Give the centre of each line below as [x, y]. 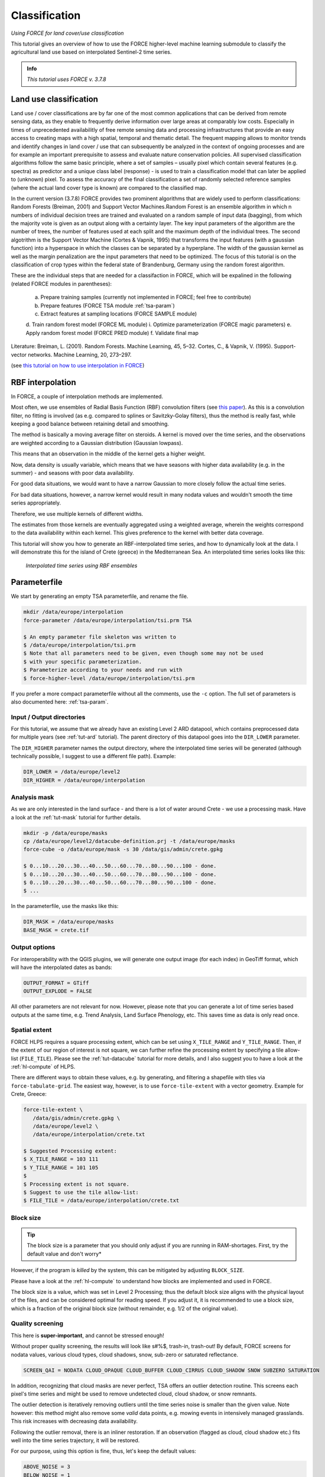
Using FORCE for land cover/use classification [67, 33]
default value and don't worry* [64, 1254]
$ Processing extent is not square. [77, 1184]
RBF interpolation [43, 382]
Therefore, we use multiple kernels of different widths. [77, 513]
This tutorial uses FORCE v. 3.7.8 [66, 79]
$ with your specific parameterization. [82, 661]
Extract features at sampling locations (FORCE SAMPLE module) [119, 314]
